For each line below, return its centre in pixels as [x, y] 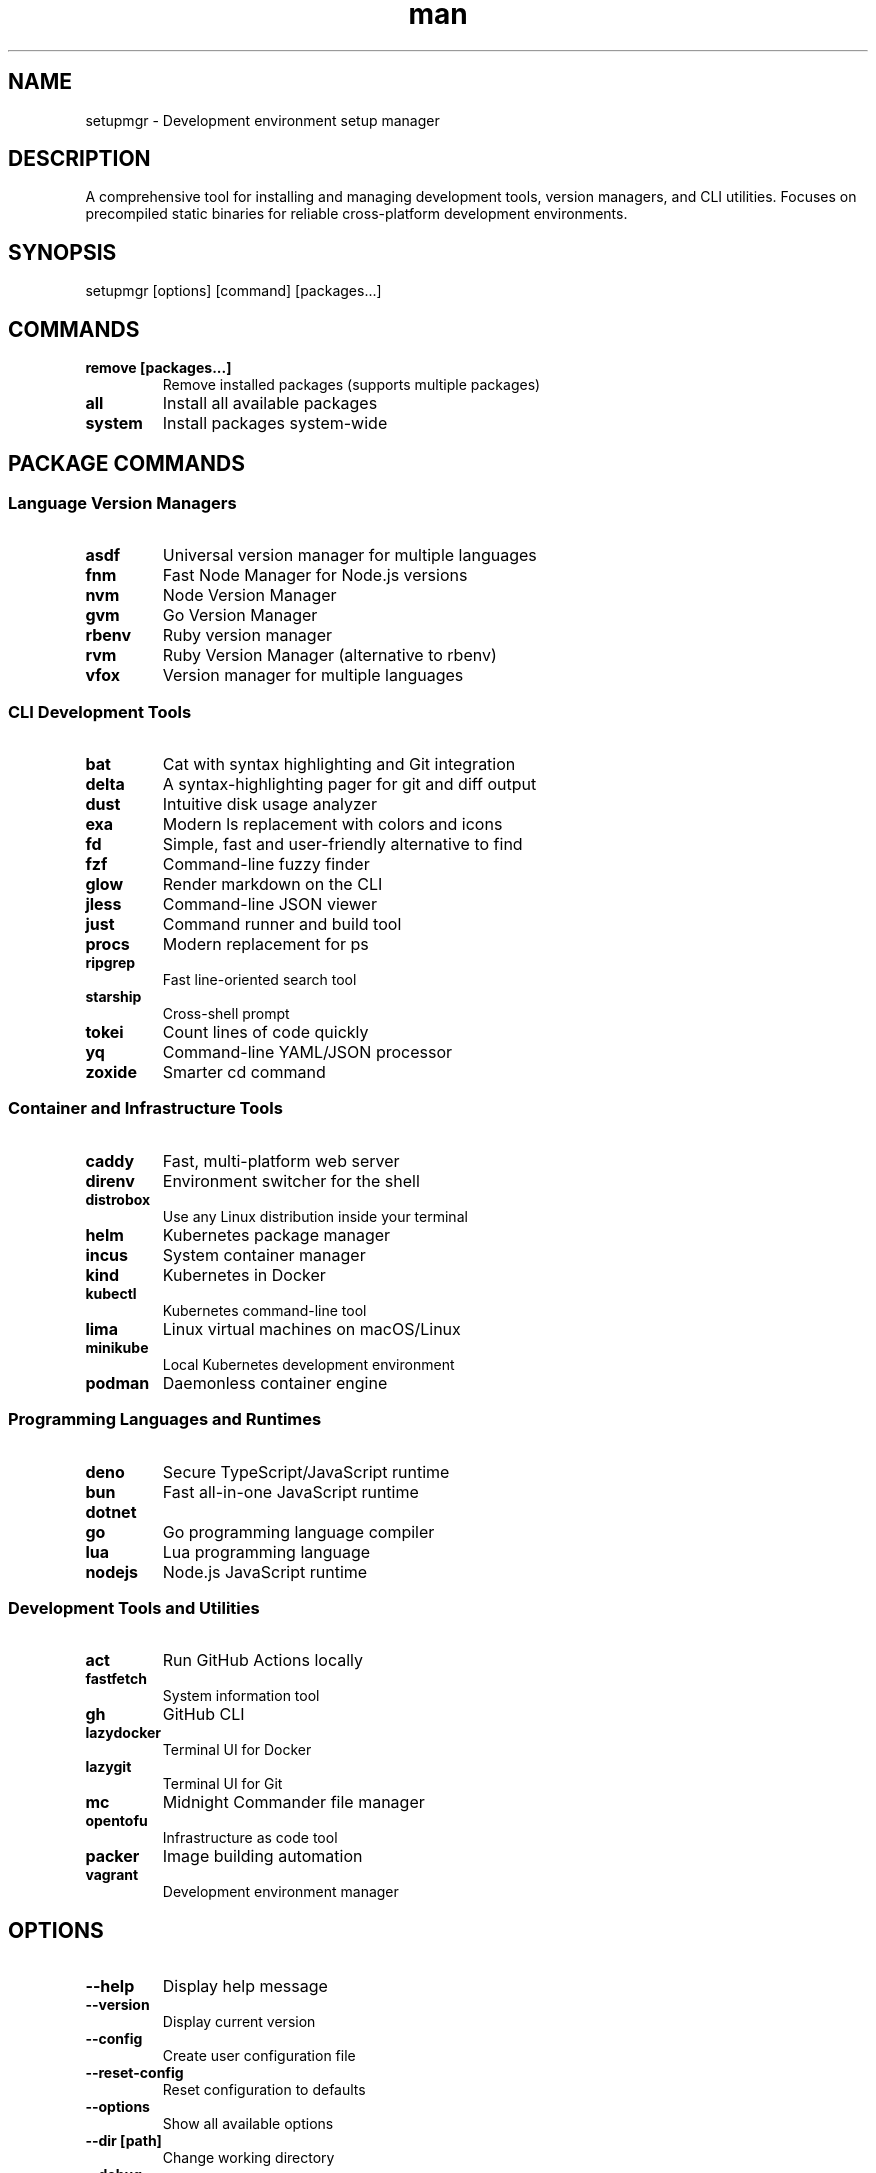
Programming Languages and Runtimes [165, 1419]
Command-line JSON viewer [269, 904]
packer [112, 1856]
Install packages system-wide [275, 423]
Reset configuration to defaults [264, 2090]
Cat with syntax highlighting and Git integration [339, 764]
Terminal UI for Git [222, 1784]
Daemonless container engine [275, 1382]
